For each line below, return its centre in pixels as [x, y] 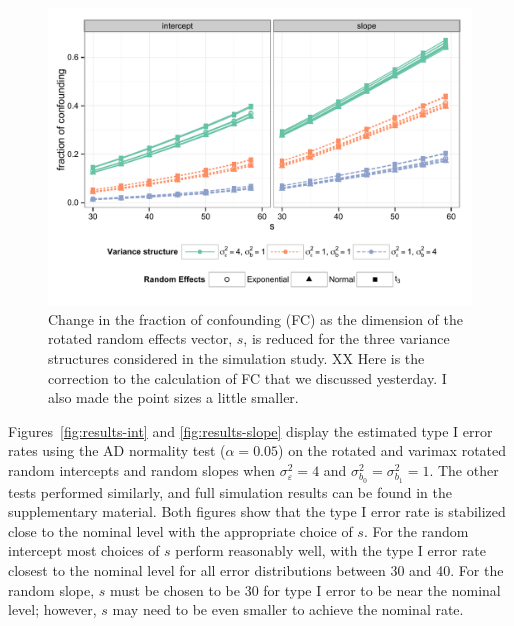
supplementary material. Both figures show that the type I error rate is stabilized [257, 511]
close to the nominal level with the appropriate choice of [180, 530]
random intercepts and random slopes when [142, 470]
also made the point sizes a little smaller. [173, 397]
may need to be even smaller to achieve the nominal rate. [288, 609]
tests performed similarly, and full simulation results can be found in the [230, 491]
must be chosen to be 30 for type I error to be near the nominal [305, 589]
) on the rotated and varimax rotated [392, 450]
